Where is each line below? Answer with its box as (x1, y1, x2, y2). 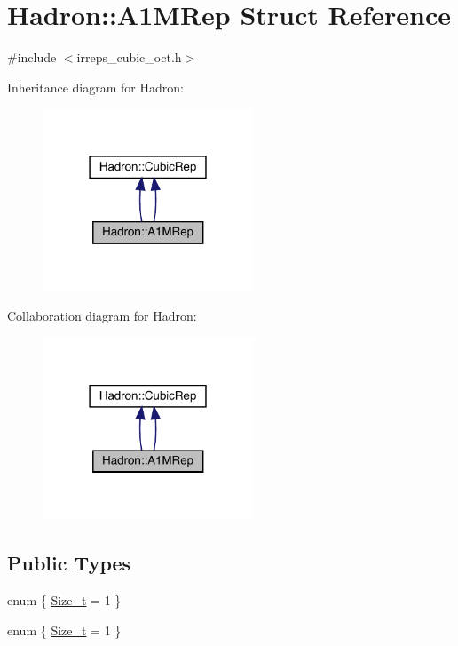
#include (7, 48, 57, 67)
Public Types (7, 549, 131, 577)
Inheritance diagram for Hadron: (7, 77, 184, 96)
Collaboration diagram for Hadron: (7, 307, 197, 325)
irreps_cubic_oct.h (76, 48, 182, 67)
